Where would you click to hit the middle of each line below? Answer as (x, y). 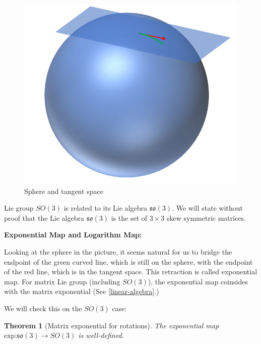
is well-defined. (101, 335)
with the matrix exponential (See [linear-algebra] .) (82, 291)
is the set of (129, 217)
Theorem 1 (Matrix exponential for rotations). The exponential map (112, 325)
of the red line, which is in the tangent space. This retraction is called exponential (131, 272)
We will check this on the (43, 308)
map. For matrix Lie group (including (62, 281)
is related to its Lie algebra (105, 208)
